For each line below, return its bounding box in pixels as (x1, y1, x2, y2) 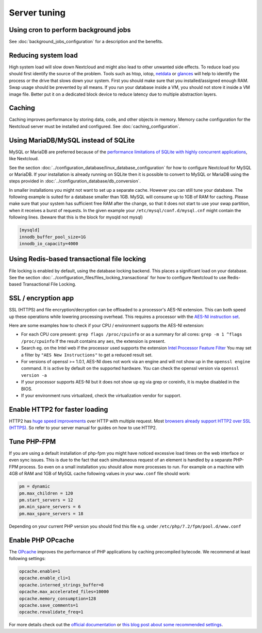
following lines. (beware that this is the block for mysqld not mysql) (9, 214, 143, 220)
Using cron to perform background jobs (9, 26, 131, 34)
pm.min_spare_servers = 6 (19, 504, 81, 510)
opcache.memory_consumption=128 (19, 596, 97, 601)
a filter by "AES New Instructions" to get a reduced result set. (21, 352, 153, 358)
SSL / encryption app (9, 294, 74, 302)
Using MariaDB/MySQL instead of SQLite (9, 136, 135, 144)
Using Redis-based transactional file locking (9, 255, 147, 263)
